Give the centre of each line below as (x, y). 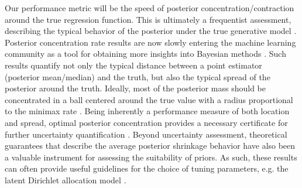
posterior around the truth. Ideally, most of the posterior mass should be (135, 88)
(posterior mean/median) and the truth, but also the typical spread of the (138, 76)
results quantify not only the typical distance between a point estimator (133, 65)
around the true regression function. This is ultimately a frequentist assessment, (148, 19)
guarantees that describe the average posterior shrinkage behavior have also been (150, 146)
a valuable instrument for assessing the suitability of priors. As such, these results (151, 157)
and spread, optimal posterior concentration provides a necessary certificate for (146, 122)
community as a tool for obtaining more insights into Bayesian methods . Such (145, 54)
